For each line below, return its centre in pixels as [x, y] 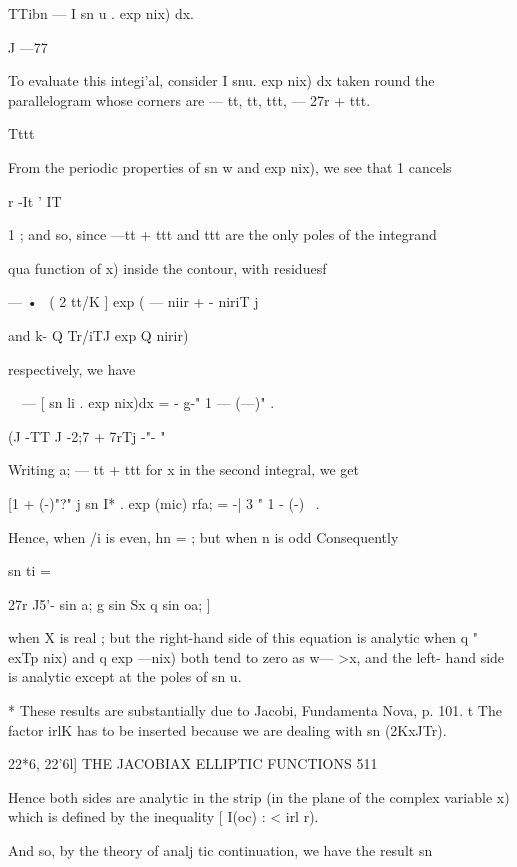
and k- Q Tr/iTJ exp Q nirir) [98, 334]
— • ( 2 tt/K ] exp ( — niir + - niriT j [133, 301]
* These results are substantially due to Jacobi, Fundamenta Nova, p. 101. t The [255, 710]
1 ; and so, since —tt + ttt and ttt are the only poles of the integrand [222, 234]
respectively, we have [72, 368]
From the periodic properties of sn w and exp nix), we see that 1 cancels [230, 166]
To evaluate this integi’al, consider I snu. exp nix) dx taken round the [221, 80]
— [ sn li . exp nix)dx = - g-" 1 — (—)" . [148, 402]
